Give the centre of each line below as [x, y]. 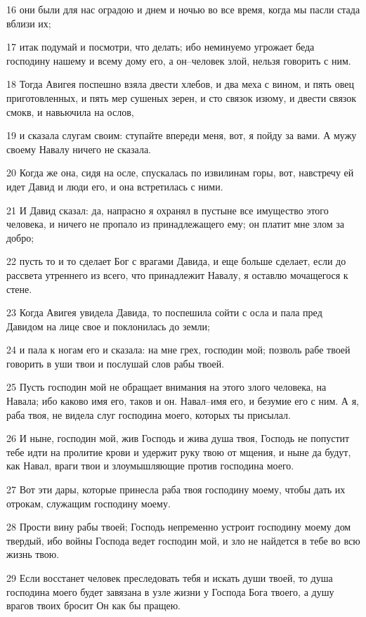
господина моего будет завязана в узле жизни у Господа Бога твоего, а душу [170, 591]
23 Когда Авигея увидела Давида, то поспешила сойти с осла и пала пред [164, 312]
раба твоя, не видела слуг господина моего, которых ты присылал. [149, 414]
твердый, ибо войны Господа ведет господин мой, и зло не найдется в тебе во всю [183, 540]
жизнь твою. [33, 554]
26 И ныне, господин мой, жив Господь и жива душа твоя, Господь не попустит [178, 438]
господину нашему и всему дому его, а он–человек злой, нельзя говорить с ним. [179, 60]
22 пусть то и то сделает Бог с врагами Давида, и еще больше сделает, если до [176, 261]
